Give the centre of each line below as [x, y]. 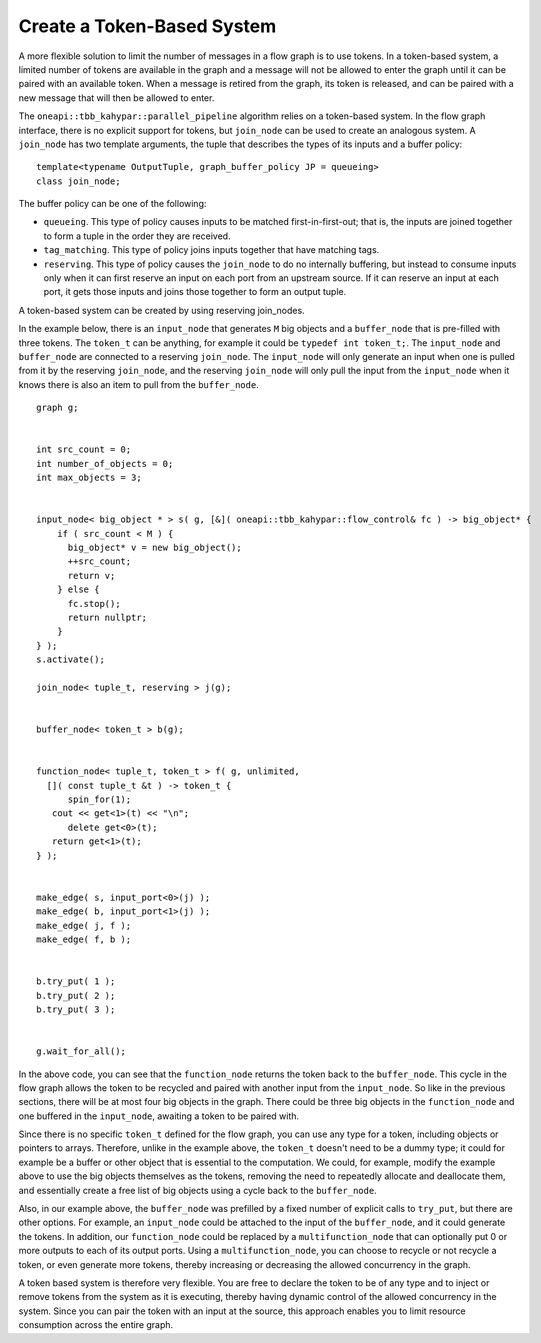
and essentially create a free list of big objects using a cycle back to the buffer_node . [197, 1190]
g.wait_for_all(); [81, 1051]
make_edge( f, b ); [84, 939]
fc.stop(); [94, 603]
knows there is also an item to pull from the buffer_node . [138, 384]
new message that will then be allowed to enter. [116, 97]
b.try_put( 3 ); [76, 1009]
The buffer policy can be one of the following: [112, 204]
